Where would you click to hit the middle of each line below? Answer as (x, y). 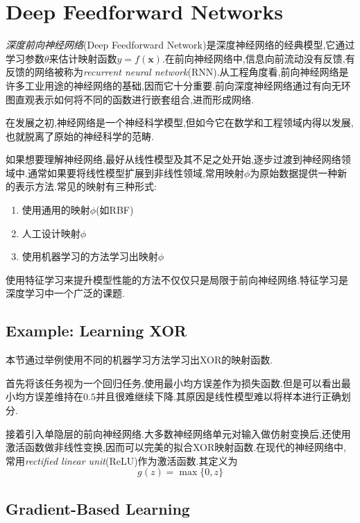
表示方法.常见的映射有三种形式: (86, 186)
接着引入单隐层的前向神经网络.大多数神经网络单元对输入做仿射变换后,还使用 (178, 433)
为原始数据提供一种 (294, 172)
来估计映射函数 (83, 58)
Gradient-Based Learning (98, 508)
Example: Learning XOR (96, 331)
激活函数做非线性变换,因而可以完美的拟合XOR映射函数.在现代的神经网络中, (176, 447)
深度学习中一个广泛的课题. (65, 293)
